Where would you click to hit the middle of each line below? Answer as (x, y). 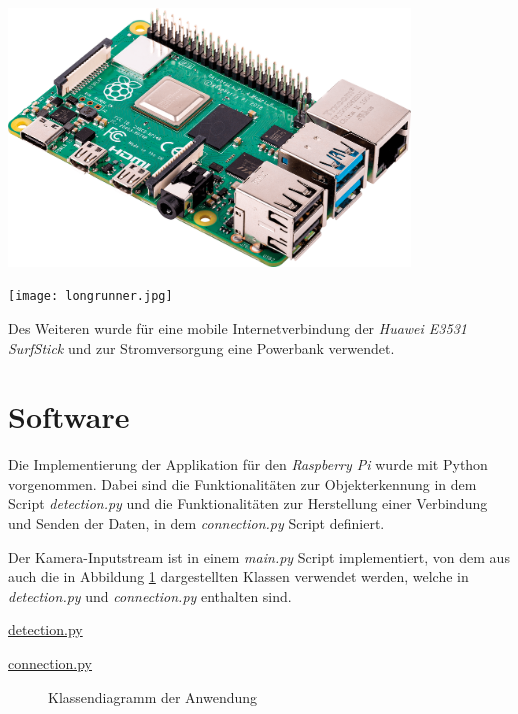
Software (69, 416)
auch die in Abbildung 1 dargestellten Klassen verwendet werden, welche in (238, 576)
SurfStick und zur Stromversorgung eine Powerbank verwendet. (201, 347)
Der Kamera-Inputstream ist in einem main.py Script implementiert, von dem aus (259, 556)
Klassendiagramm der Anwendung (153, 696)
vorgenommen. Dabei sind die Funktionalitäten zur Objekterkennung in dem (242, 483)
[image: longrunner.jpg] (90, 296)
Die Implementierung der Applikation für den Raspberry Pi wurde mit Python (248, 464)
